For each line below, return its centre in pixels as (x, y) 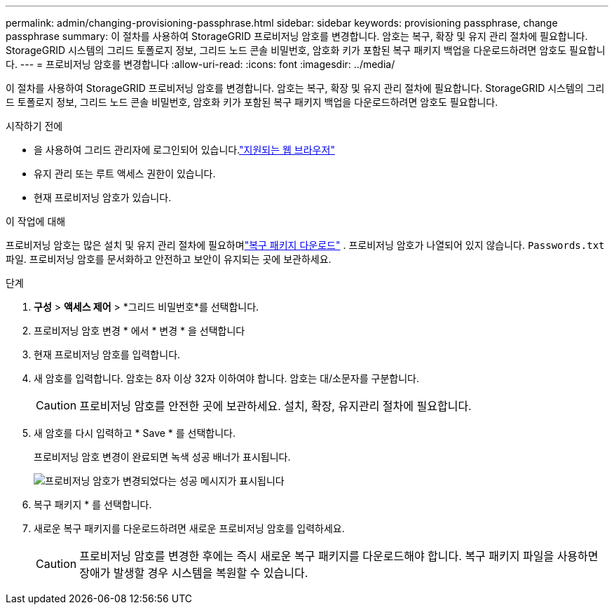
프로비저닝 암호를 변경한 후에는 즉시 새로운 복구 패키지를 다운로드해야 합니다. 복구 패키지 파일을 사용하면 (339, 556)
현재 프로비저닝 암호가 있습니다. (103, 197)
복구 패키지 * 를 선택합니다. (93, 504)
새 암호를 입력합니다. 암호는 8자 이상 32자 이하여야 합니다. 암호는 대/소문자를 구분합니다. (226, 378)
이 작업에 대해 (36, 221)
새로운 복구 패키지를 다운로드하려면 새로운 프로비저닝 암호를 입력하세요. (189, 528)
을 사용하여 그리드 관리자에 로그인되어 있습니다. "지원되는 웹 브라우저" (184, 150)
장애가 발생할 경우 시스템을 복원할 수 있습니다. (194, 573)
